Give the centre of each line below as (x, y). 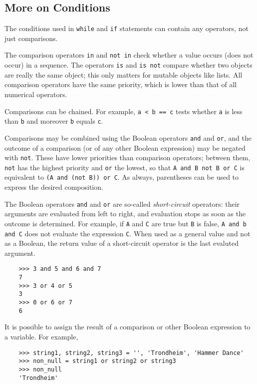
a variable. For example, (41, 336)
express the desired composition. (54, 187)
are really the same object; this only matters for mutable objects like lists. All (124, 74)
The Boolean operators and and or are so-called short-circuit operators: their (122, 204)
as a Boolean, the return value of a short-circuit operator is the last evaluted (122, 243)
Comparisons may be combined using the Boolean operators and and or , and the (128, 137)
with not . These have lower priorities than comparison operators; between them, (128, 157)
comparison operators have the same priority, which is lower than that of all (121, 84)
